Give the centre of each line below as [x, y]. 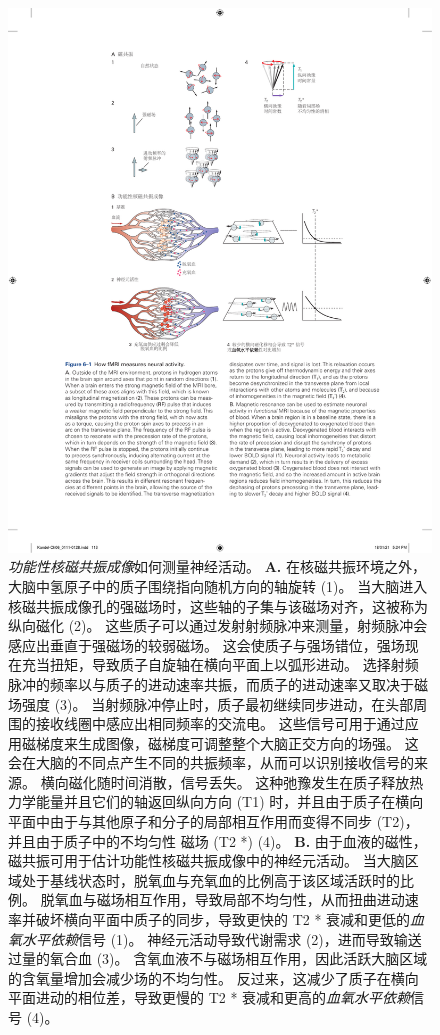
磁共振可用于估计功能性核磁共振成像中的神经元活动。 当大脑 [206, 860]
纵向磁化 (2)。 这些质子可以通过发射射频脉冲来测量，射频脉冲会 [218, 625]
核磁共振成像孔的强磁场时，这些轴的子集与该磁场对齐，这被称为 [218, 605]
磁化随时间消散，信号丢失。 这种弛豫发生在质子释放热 [246, 781]
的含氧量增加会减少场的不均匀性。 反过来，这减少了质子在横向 [213, 977]
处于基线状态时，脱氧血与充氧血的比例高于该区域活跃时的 [210, 879]
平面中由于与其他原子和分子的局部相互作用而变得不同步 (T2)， [213, 821]
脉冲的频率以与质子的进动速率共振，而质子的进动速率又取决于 [211, 683]
